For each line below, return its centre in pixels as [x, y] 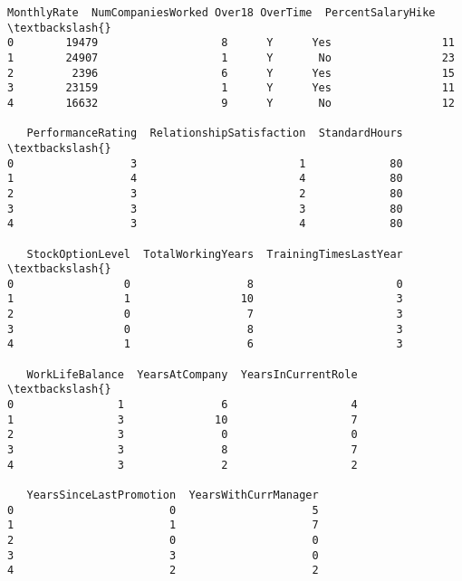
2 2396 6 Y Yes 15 [231, 73]
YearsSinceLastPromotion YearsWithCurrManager [173, 495]
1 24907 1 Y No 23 [231, 57]
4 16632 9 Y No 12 [231, 103]
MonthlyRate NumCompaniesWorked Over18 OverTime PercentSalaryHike [221, 13]
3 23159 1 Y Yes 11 [231, 88]
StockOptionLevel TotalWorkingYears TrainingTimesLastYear [215, 254]
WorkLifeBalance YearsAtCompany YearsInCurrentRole [192, 374]
